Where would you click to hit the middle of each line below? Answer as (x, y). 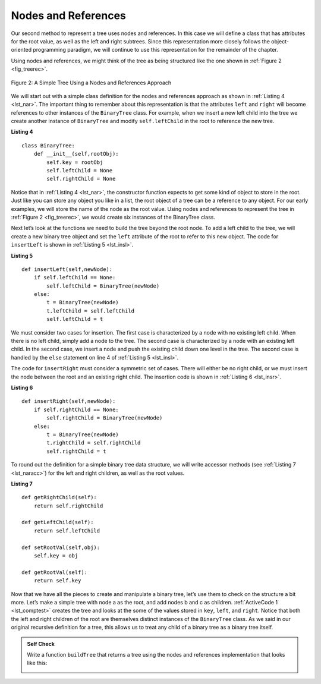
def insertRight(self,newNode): (69, 401)
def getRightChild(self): (59, 497)
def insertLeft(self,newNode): (67, 269)
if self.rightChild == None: (76, 409)
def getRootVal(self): (55, 572)
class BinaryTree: (48, 145)
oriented (21, 50)
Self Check (41, 644)
